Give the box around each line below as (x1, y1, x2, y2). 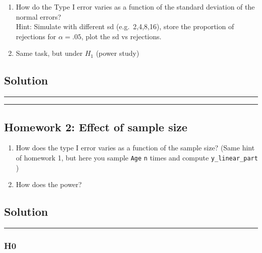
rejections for (16, 31, 56, 41)
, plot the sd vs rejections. (81, 31, 162, 41)
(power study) (96, 48, 140, 58)
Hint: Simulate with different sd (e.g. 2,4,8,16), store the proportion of (16, 21, 234, 32)
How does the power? (16, 179, 82, 190)
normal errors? (16, 11, 61, 22)
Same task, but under (16, 48, 83, 58)
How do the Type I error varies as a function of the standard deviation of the (16, 2, 255, 12)
